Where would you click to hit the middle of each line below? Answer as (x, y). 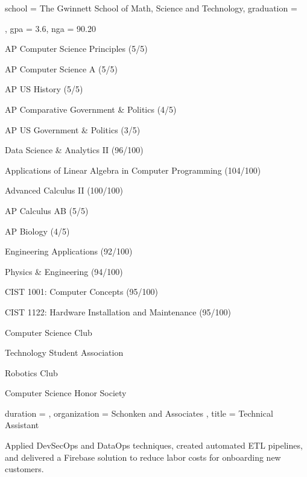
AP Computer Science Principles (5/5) (76, 49)
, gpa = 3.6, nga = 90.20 (50, 28)
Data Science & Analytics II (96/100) (74, 150)
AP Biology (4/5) (37, 231)
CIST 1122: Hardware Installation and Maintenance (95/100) (118, 311)
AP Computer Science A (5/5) (61, 68)
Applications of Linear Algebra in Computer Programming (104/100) (133, 170)
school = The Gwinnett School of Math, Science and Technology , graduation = (151, 8)
